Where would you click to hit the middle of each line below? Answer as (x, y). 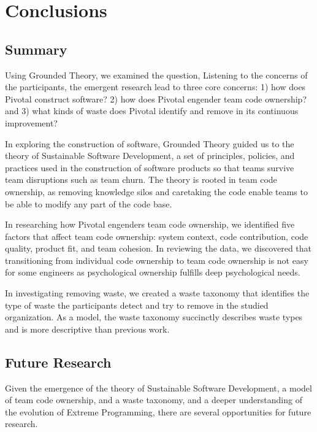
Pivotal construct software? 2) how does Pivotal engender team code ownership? (156, 98)
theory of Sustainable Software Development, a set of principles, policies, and (150, 156)
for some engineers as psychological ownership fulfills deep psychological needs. (153, 272)
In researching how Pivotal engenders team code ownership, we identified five (150, 224)
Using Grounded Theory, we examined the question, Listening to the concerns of (156, 75)
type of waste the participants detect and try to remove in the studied (137, 305)
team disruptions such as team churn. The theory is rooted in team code (141, 179)
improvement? (31, 122)
